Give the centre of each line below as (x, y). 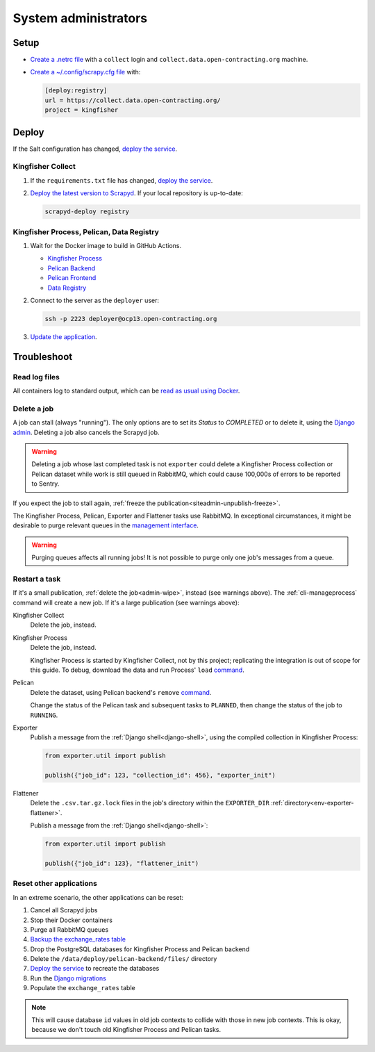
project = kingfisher (82, 110)
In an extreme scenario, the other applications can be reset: (98, 897)
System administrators (80, 18)
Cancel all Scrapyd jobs (64, 910)
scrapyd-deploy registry (87, 212)
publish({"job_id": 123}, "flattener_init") (122, 863)
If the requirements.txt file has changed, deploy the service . (122, 180)
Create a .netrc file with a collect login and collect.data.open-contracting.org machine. (169, 60)
